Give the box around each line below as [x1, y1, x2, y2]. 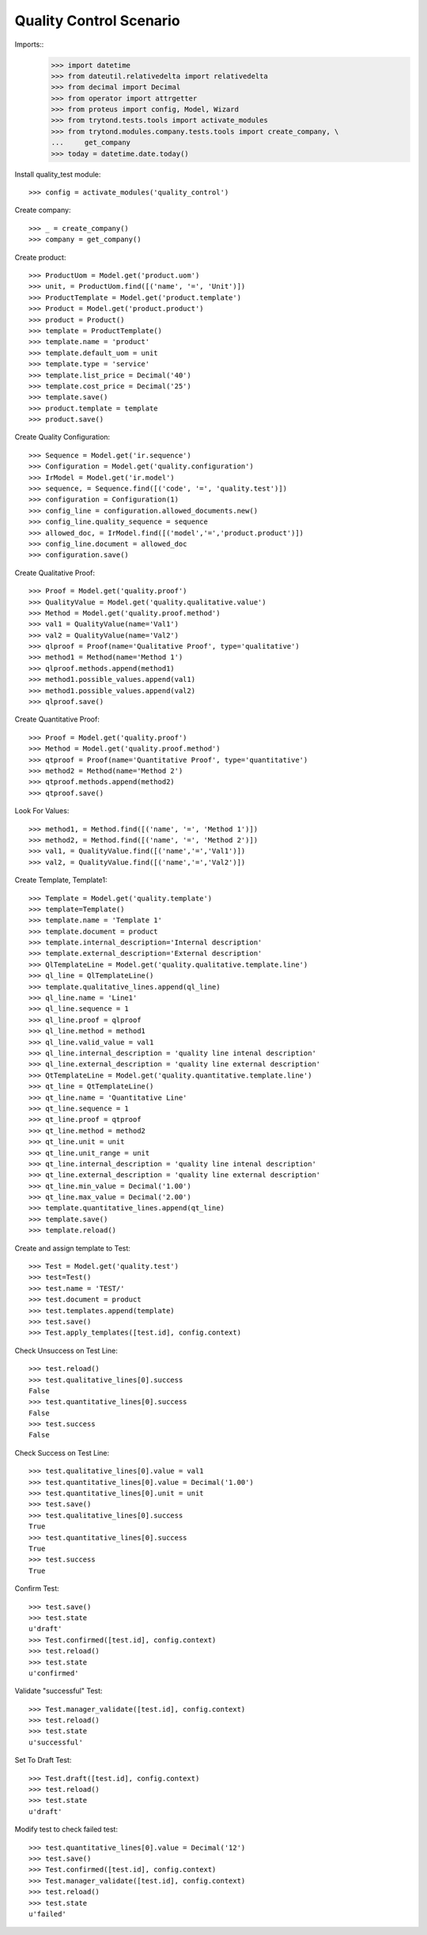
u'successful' [28, 1737, 83, 1747]
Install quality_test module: [14, 169, 101, 179]
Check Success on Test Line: [14, 1448, 110, 1457]
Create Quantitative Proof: [14, 714, 100, 724]
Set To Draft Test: [14, 1755, 72, 1765]
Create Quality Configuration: [14, 432, 111, 442]
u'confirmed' [28, 1668, 79, 1677]
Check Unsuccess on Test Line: [14, 1346, 118, 1355]
